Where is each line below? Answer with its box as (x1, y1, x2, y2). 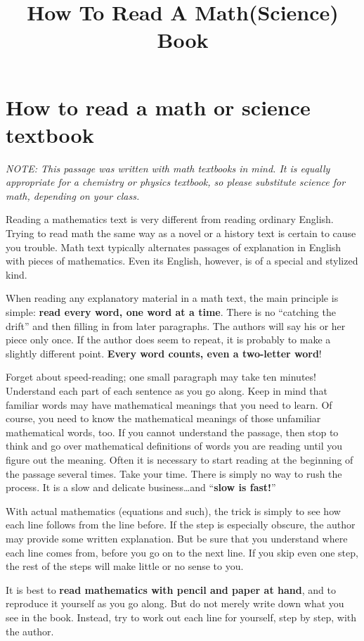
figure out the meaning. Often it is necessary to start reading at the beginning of (6, 452, 353, 467)
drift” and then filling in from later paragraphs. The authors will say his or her (6, 318, 346, 333)
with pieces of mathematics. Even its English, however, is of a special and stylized (6, 253, 358, 268)
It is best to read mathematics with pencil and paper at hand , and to (6, 582, 336, 597)
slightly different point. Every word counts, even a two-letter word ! (6, 345, 322, 360)
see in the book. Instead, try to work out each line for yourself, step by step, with (6, 609, 357, 624)
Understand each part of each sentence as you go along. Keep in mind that (6, 383, 328, 398)
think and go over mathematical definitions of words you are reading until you (6, 438, 343, 453)
